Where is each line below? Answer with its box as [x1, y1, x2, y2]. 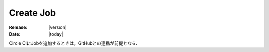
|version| [48, 25, 67, 30]
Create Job [9, 7, 56, 18]
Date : [9, 31, 21, 37]
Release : [9, 25, 28, 30]
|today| [48, 31, 63, 37]
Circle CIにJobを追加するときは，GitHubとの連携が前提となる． [9, 40, 140, 46]
